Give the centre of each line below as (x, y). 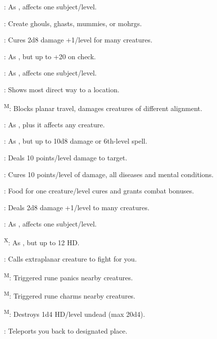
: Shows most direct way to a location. (62, 89)
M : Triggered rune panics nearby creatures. (68, 276)
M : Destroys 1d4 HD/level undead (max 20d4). (75, 313)
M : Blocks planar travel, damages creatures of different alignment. (103, 107)
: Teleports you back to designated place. (66, 330)
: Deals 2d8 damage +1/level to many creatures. (77, 207)
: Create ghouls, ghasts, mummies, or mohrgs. (73, 23)
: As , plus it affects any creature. (54, 124)
